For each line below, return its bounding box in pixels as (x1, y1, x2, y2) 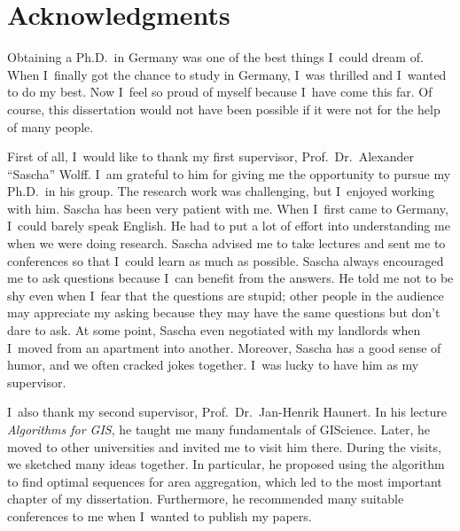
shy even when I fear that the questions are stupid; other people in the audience (7, 285, 444, 304)
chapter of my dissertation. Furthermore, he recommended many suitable (7, 489, 404, 508)
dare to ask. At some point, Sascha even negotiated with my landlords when (7, 321, 421, 340)
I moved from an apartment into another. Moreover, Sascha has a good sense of (7, 338, 441, 356)
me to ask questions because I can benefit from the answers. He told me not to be (7, 269, 454, 287)
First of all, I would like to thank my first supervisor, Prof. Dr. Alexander (7, 147, 414, 166)
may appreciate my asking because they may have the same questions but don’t (7, 303, 441, 322)
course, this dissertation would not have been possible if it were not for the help (7, 99, 441, 118)
